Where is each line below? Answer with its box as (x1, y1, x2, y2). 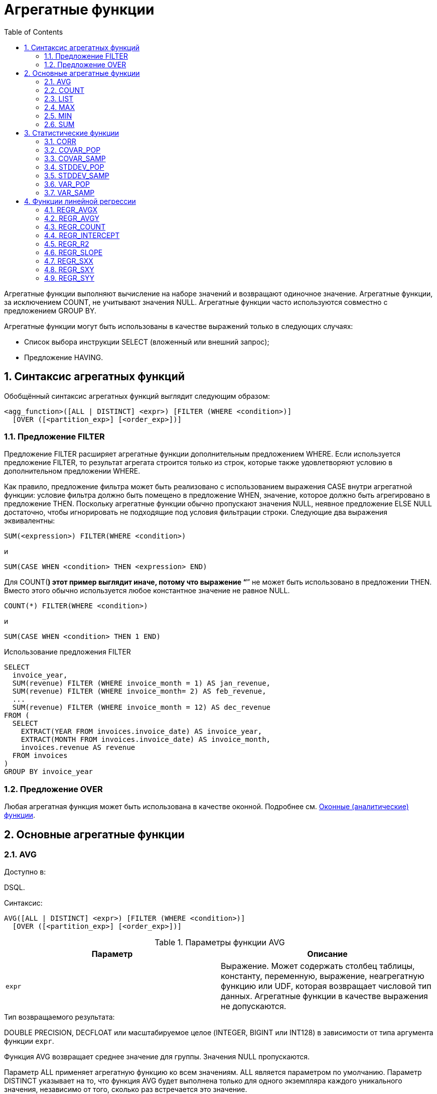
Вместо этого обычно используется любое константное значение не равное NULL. (4, 586, 290, 595)
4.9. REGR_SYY (44, 273, 95, 282)
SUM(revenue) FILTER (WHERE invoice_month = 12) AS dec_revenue (12, 703, 271, 712)
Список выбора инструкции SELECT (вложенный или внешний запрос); (24, 337, 269, 346)
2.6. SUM (44, 120, 75, 129)
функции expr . (4, 1037, 54, 1046)
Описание (307, 949, 348, 959)
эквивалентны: (4, 516, 55, 525)
